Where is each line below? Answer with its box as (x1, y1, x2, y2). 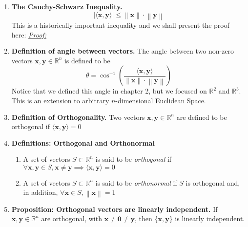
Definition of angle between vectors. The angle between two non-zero (11, 46, 234, 56)
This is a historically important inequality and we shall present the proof (11, 19, 230, 30)
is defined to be (64, 55, 110, 65)
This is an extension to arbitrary (11, 95, 109, 105)
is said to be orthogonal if (95, 154, 172, 164)
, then (135, 213, 152, 224)
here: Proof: (11, 29, 46, 39)
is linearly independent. (175, 213, 245, 224)
